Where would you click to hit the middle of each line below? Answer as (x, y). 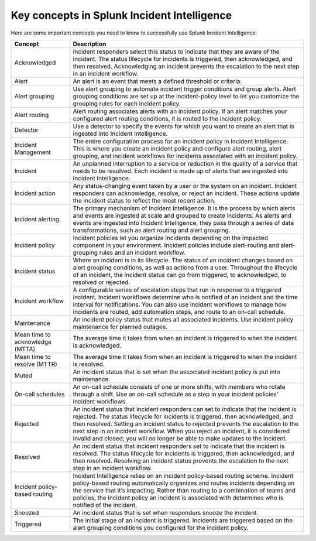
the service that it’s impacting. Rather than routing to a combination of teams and (184, 490)
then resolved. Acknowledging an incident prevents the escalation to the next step (186, 66)
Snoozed (27, 512)
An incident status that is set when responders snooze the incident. (166, 512)
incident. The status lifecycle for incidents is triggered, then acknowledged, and (183, 59)
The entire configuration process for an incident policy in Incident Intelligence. (181, 141)
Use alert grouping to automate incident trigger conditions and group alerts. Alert (185, 89)
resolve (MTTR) (36, 364)
